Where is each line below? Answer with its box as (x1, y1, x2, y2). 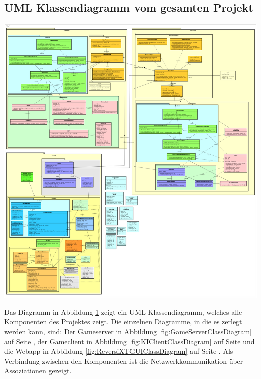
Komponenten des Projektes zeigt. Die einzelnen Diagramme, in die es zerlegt (4, 316, 242, 327)
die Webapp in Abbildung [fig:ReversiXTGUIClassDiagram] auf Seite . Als (4, 346, 233, 356)
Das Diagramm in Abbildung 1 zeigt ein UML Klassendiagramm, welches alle (4, 306, 242, 317)
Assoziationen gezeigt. (4, 365, 72, 376)
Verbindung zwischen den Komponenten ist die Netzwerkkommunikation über (4, 355, 243, 366)
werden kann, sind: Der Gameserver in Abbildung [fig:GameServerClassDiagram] (4, 326, 252, 336)
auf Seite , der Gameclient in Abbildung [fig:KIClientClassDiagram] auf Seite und (4, 336, 255, 346)
